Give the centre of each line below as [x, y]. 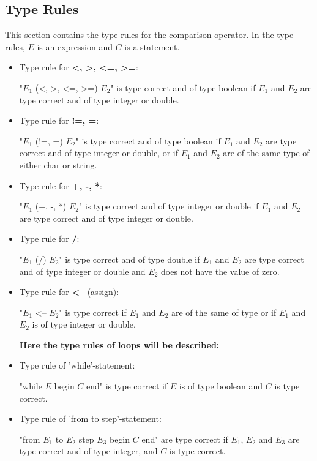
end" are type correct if [185, 439]
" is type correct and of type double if [129, 259]
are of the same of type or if [224, 312]
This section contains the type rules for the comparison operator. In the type [149, 35]
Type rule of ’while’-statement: [77, 365]
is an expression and [75, 46]
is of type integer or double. [84, 324]
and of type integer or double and [82, 271]
